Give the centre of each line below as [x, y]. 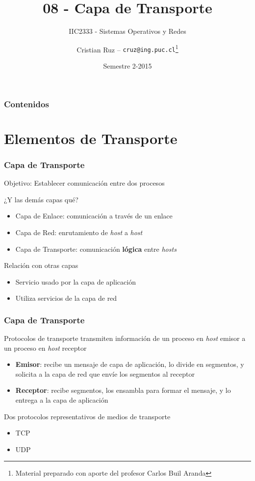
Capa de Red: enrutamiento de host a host [79, 232]
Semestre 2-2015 [127, 66]
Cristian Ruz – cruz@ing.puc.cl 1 [127, 48]
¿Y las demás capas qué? [41, 199]
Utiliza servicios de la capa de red [66, 298]
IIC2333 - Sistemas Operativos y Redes [127, 31]
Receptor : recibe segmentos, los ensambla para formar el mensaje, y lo [123, 390]
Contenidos [26, 104]
